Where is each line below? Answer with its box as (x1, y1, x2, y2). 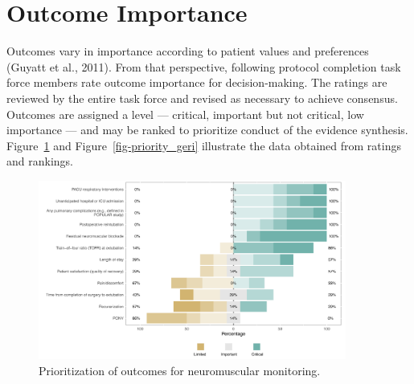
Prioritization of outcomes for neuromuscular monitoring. (39, 362, 321, 378)
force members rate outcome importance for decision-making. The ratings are (6, 74, 387, 91)
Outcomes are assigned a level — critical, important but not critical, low (6, 105, 364, 122)
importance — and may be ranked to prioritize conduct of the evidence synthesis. (6, 121, 408, 138)
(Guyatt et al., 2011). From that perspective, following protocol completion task (6, 58, 401, 75)
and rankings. (6, 153, 73, 170)
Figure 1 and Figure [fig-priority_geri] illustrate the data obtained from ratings (6, 137, 401, 153)
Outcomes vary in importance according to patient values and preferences (6, 43, 369, 59)
